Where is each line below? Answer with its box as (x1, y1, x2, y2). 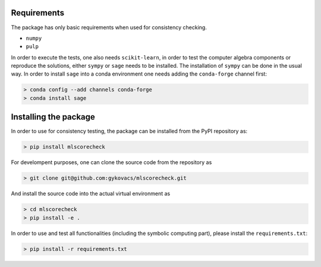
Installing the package (11, 112, 95, 122)
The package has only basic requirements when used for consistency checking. (11, 24, 207, 31)
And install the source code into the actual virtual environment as (11, 190, 171, 197)
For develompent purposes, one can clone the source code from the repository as (11, 159, 212, 166)
